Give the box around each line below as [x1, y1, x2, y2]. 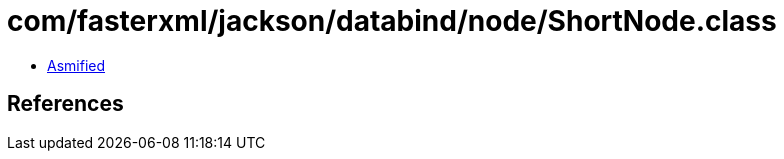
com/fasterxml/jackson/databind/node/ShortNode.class [7, 4, 777, 38]
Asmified [47, 56, 106, 74]
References [7, 91, 124, 117]
